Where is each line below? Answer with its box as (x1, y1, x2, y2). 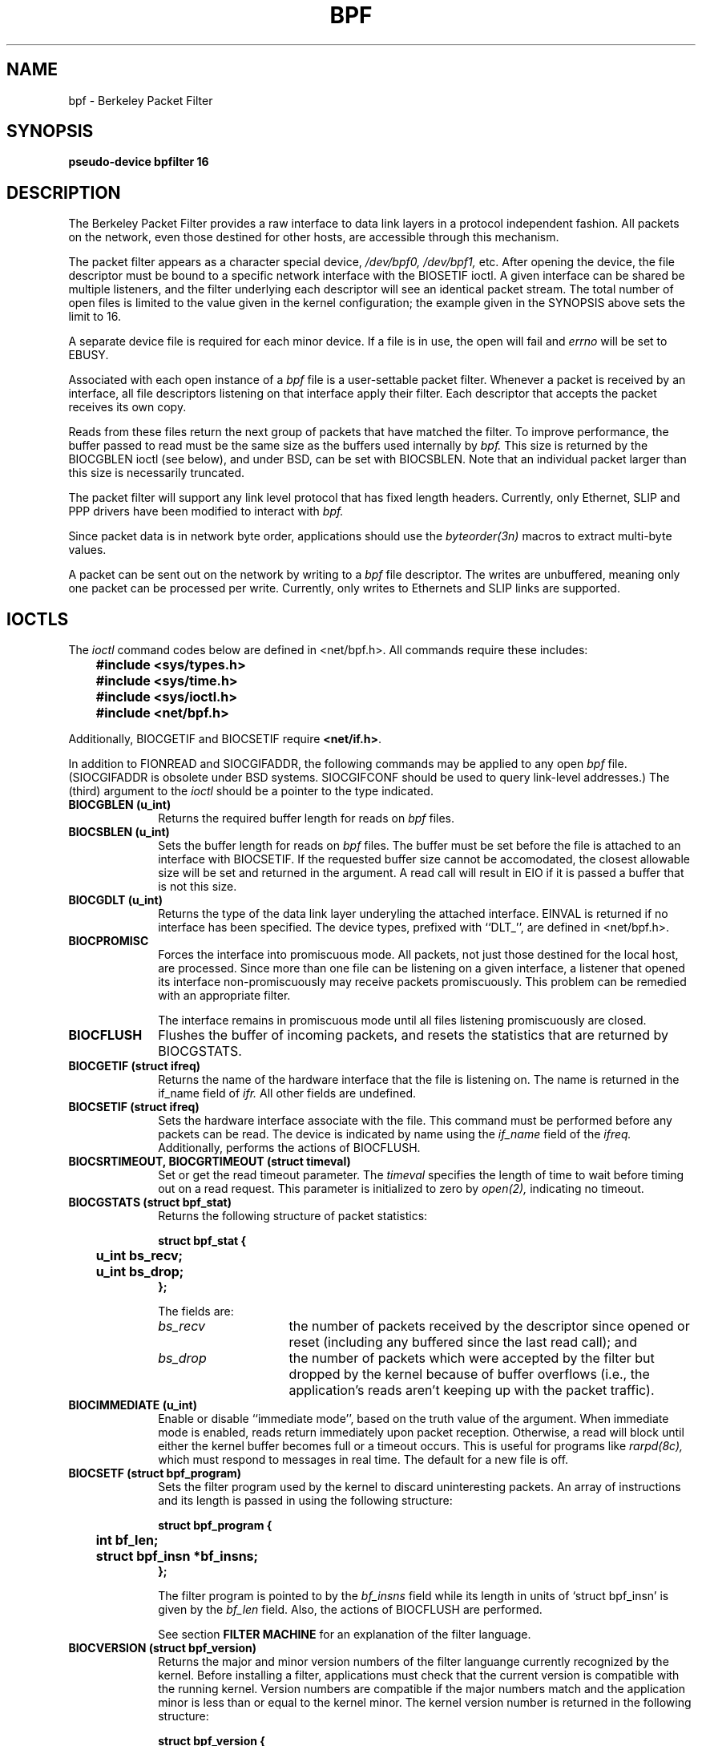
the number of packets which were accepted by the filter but (288, 1350, 655, 1367)
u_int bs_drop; (95, 1263, 184, 1280)
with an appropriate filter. (158, 988, 291, 1003)
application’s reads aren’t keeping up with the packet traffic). (288, 1382, 655, 1399)
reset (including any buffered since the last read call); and (288, 1334, 637, 1351)
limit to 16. (68, 309, 122, 324)
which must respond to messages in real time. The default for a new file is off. (158, 1453, 569, 1467)
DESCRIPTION (6, 182, 121, 203)
